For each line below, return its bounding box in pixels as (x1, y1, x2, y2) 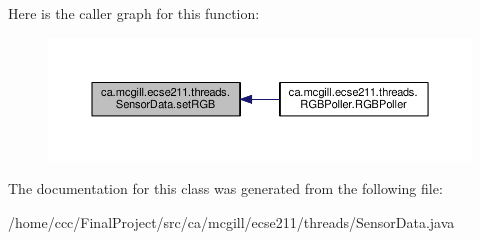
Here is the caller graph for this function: (8, 3, 260, 23)
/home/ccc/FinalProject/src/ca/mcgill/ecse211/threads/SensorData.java (8, 211, 455, 232)
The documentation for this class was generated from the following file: (8, 178, 443, 199)
